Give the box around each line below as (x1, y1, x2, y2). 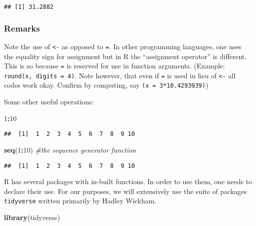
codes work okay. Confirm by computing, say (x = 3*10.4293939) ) (4, 80, 209, 90)
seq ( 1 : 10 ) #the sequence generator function (4, 144, 136, 155)
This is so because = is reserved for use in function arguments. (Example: (4, 61, 225, 71)
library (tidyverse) (4, 212, 60, 223)
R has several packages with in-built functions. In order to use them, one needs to (4, 176, 252, 187)
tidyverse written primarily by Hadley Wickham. (4, 195, 157, 206)
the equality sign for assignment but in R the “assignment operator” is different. (4, 51, 247, 61)
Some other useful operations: (4, 97, 94, 107)
